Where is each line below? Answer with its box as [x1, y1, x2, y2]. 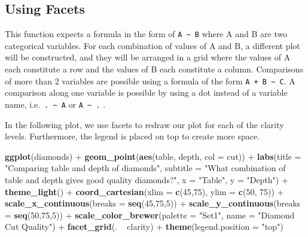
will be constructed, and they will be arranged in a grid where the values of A [5, 51, 291, 63]
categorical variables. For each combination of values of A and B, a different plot [5, 39, 300, 51]
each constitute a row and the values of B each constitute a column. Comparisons [5, 63, 304, 75]
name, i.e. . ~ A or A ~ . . [5, 98, 106, 110]
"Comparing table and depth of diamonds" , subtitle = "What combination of [5, 162, 286, 174]
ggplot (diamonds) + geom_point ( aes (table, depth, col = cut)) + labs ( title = [5, 150, 301, 162]
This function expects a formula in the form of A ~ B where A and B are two [5, 28, 288, 40]
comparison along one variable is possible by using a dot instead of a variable [5, 86, 288, 99]
